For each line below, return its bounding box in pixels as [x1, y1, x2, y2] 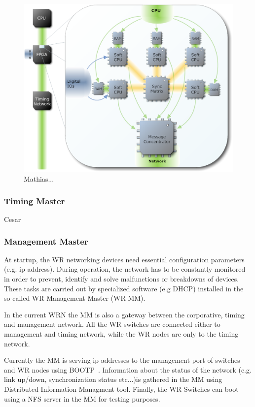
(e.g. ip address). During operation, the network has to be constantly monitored [4, 264, 246, 274]
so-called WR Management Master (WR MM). [4, 293, 146, 303]
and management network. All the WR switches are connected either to [4, 319, 220, 329]
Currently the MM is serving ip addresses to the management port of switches [4, 355, 240, 365]
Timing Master [4, 194, 65, 207]
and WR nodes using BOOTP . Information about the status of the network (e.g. [4, 364, 252, 375]
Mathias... [24, 174, 54, 184]
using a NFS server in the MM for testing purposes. [4, 393, 160, 404]
